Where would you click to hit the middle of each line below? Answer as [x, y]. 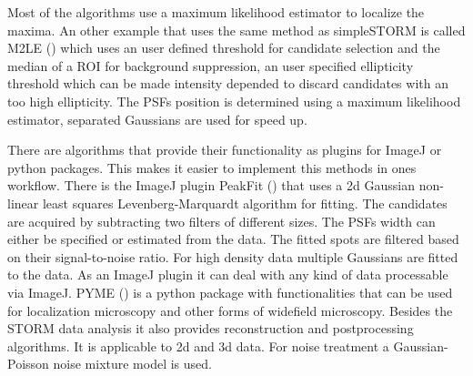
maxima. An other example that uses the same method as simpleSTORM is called [236, 30]
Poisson [28, 364]
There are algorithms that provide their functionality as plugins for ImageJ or [225, 150]
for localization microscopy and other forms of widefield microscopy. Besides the [230, 310]
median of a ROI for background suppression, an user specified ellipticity [211, 65]
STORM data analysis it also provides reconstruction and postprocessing [211, 328]
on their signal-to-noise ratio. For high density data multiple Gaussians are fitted [233, 256]
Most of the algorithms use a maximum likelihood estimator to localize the [216, 12]
